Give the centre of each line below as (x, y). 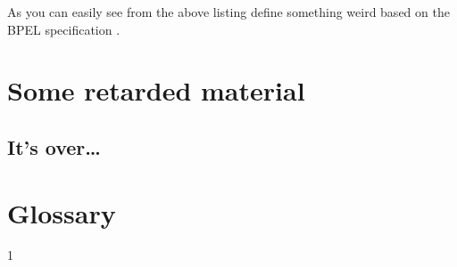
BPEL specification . (64, 29)
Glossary (62, 212)
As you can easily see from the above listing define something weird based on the (228, 12)
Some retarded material (156, 90)
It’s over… (54, 146)
